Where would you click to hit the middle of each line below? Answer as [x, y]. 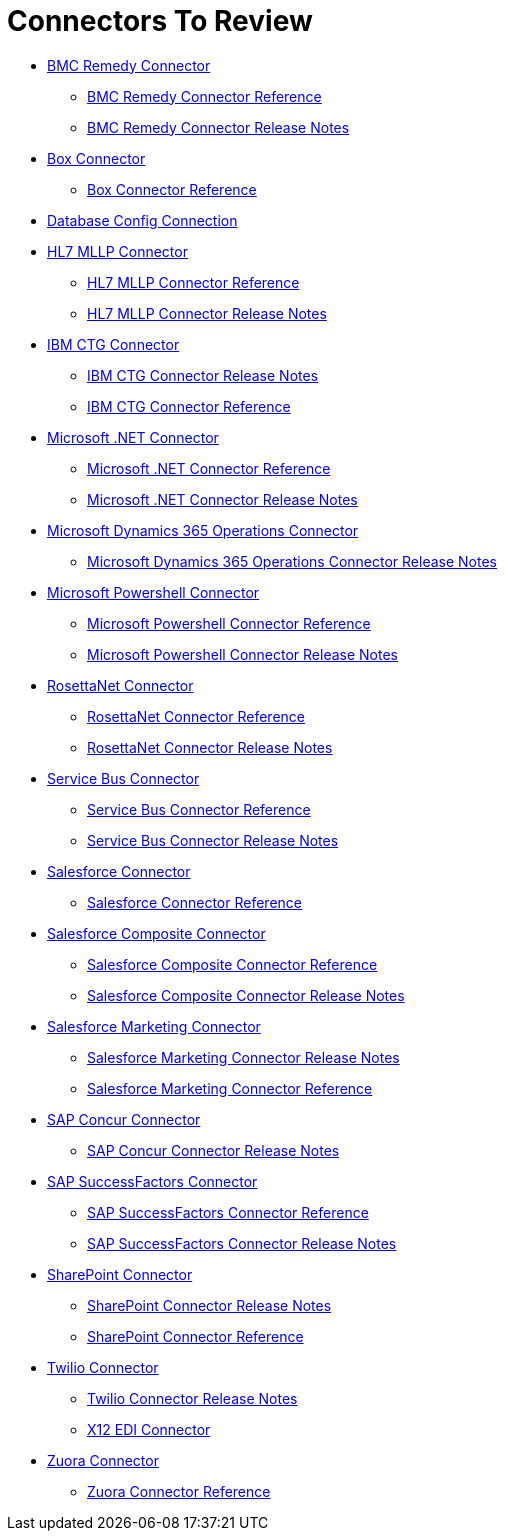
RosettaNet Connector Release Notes [210, 747]
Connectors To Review [160, 21]
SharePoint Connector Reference [195, 1336]
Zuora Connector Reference [179, 1491]
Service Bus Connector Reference [199, 809]
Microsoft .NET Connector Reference [209, 468]
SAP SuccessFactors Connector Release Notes [242, 1243]
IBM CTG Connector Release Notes [203, 375]
